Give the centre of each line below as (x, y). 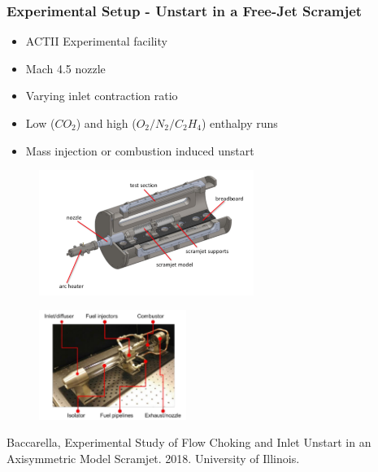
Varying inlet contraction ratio (102, 96)
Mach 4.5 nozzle (65, 68)
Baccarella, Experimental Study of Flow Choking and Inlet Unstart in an (189, 442)
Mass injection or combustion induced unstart (140, 150)
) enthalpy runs (240, 123)
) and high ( (106, 123)
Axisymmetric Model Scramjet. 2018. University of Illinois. (153, 458)
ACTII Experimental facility (96, 41)
